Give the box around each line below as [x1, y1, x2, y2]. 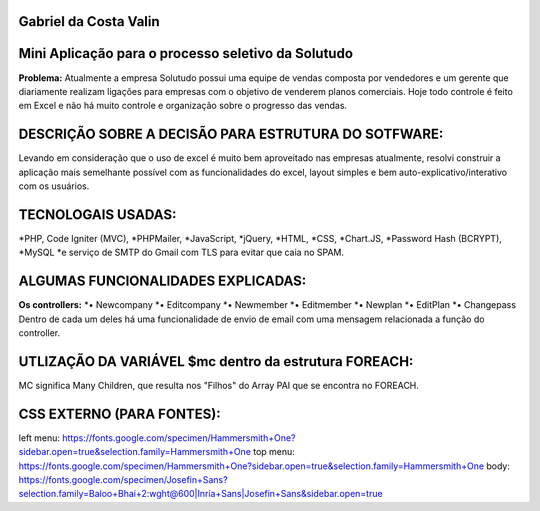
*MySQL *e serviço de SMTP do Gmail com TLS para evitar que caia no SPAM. [18, 246, 345, 259]
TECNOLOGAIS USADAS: [18, 206, 177, 223]
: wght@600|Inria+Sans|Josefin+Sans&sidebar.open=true [146, 488, 384, 500]
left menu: [18, 431, 60, 444]
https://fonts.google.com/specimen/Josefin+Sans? [18, 473, 229, 485]
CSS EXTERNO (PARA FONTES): [18, 405, 222, 422]
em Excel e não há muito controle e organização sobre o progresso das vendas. [18, 100, 348, 112]
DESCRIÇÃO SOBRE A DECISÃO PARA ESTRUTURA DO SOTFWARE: [18, 126, 444, 143]
